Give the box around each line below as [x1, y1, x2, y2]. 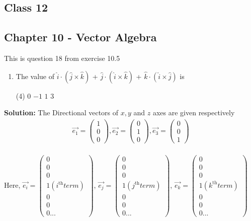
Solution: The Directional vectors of [4, 107, 119, 118]
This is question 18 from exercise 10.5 [4, 52, 120, 63]
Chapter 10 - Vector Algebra [4, 29, 157, 45]
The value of [16, 70, 55, 81]
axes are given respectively [152, 107, 235, 118]
